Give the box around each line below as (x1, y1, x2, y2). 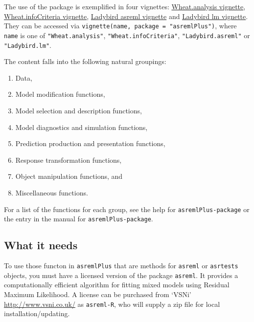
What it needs (4, 237, 78, 253)
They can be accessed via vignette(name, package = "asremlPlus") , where (4, 21, 237, 31)
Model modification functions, (15, 89, 105, 99)
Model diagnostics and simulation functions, (15, 122, 148, 132)
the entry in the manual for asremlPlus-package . (4, 214, 153, 224)
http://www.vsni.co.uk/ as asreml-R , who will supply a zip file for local (4, 299, 220, 309)
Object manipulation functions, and (15, 171, 123, 181)
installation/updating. (4, 308, 70, 319)
